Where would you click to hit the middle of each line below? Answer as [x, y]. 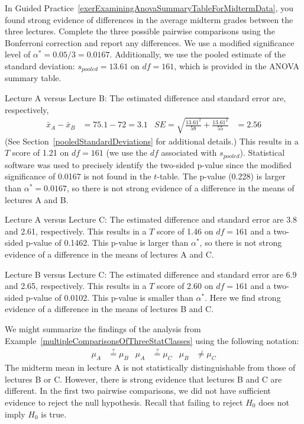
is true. [54, 414]
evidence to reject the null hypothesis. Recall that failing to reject [124, 402]
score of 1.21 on [41, 152]
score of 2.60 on [185, 286]
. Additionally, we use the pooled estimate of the [198, 54]
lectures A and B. [37, 199]
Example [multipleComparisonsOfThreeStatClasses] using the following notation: [152, 340]
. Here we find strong [243, 297]
